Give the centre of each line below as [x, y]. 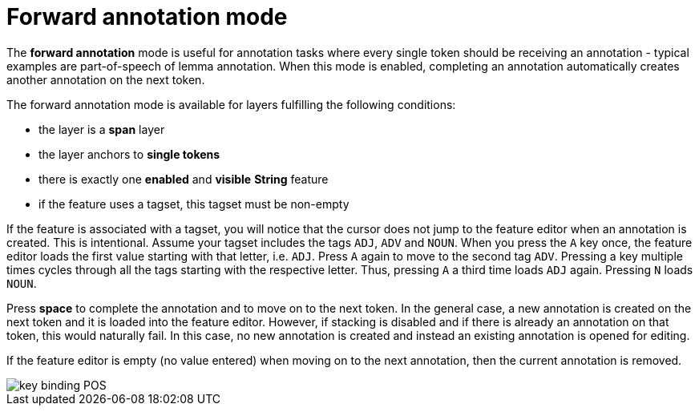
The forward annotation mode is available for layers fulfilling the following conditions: [231, 104]
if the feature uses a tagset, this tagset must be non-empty [194, 204]
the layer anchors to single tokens [129, 154]
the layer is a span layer [102, 129]
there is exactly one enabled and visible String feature [184, 179]
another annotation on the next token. [106, 79]
